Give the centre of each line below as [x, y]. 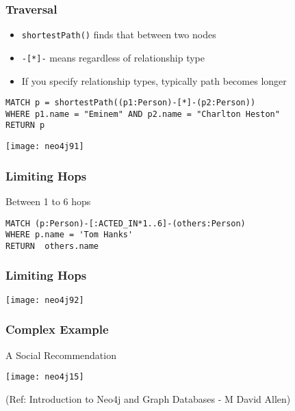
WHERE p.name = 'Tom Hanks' [69, 235]
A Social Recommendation [61, 355]
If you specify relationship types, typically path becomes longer [154, 80]
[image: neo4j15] [45, 377]
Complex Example [57, 329]
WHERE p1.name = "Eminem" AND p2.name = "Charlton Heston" [143, 114]
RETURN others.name [52, 246]
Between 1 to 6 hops [48, 201]
